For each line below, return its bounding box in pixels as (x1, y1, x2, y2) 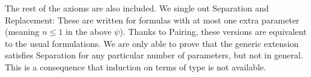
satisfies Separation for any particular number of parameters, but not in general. (5, 49, 303, 61)
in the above (65, 25, 112, 38)
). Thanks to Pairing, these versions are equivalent (119, 25, 307, 38)
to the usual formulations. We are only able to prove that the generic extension (5, 37, 299, 49)
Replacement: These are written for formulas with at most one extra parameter (5, 13, 299, 26)
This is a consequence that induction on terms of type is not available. (5, 60, 266, 73)
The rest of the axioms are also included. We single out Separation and (5, 2, 269, 14)
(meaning (5, 25, 39, 38)
